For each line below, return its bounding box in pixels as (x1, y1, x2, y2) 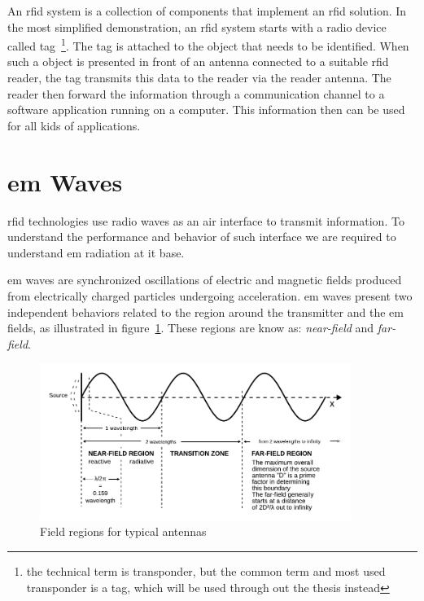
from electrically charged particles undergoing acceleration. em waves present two (7, 287, 413, 304)
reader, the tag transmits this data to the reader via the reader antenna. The (7, 69, 391, 86)
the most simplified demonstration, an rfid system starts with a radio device (7, 18, 387, 35)
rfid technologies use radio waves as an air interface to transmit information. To (7, 212, 404, 229)
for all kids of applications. (7, 116, 141, 134)
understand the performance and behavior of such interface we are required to (7, 228, 396, 245)
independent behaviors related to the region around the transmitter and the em (7, 303, 404, 320)
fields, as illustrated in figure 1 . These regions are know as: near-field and (7, 319, 374, 336)
